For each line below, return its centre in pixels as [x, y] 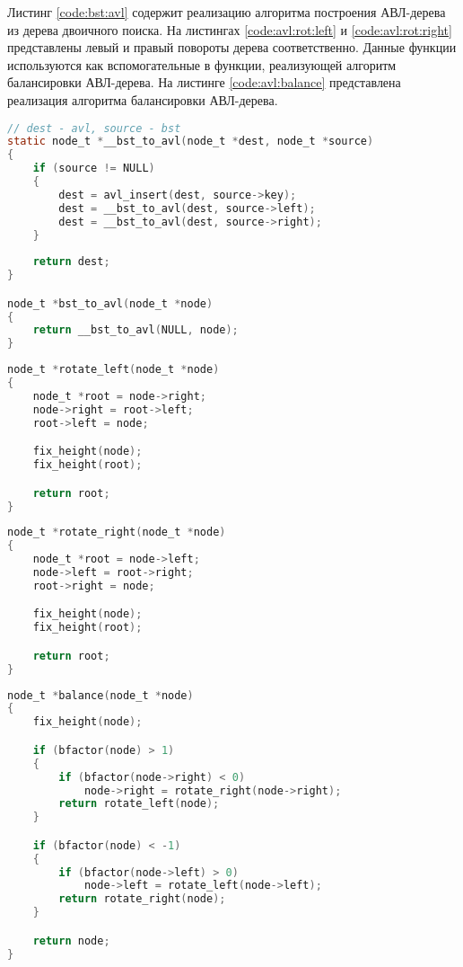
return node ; [71, 940]
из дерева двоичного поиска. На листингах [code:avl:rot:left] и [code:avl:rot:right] [230, 29]
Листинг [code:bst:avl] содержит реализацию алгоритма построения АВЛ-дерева [227, 12]
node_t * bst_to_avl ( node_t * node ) [110, 303]
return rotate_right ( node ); [142, 899]
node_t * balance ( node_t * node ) [100, 695]
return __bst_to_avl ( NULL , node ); [135, 330]
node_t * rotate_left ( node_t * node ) [114, 370]
